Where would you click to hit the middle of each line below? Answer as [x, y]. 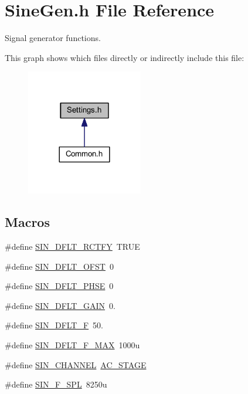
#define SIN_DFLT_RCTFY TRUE [72, 247]
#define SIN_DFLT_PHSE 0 [59, 286]
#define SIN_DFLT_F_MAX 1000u [72, 345]
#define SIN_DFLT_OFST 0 [59, 266]
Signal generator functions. [53, 38]
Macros [27, 222]
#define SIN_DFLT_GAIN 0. [60, 305]
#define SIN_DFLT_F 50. [54, 325]
